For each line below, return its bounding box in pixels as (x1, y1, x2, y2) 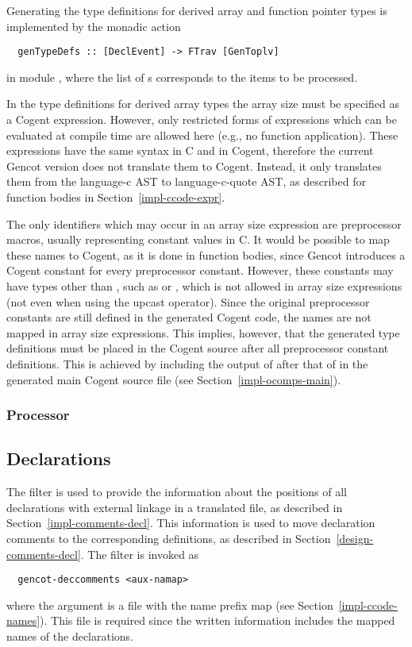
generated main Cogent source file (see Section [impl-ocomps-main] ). (6, 371, 341, 387)
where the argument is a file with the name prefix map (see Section (6, 596, 333, 613)
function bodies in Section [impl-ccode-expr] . (6, 189, 225, 205)
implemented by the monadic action (6, 17, 181, 34)
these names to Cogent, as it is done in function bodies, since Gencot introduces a (6, 246, 406, 263)
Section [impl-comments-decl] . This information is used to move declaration (6, 514, 375, 531)
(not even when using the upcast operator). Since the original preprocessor (6, 293, 370, 310)
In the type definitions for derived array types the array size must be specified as (6, 95, 399, 112)
